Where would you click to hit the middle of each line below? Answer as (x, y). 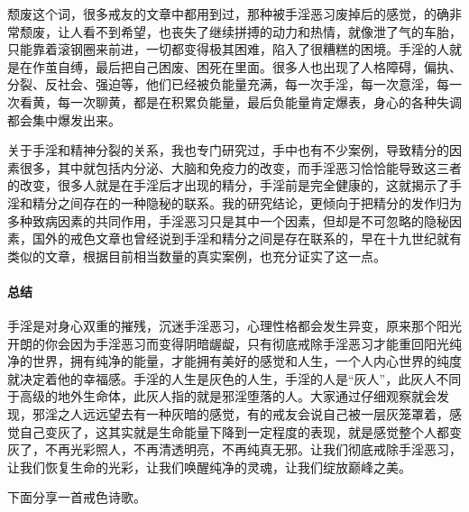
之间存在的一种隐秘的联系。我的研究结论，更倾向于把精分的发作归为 (259, 202)
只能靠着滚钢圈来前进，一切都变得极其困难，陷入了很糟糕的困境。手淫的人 (228, 49)
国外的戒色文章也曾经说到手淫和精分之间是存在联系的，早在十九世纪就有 (247, 238)
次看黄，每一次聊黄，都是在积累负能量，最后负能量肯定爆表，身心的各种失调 (234, 101)
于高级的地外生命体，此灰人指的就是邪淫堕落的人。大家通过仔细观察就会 (222, 396)
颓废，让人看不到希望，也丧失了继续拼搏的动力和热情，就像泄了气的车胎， (240, 31)
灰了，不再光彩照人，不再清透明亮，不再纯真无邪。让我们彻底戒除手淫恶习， (234, 449)
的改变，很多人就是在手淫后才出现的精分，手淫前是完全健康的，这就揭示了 (228, 185)
